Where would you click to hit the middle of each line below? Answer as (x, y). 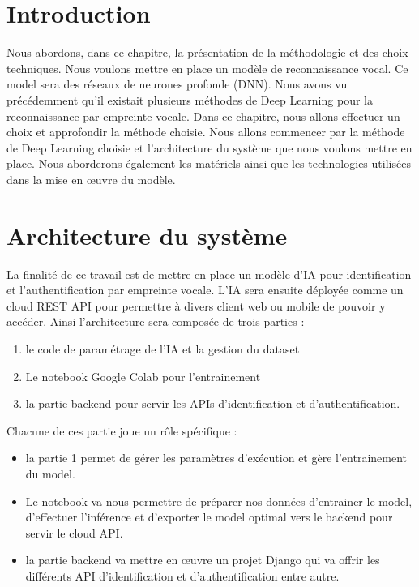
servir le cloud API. (74, 532)
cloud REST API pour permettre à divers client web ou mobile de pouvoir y (196, 305)
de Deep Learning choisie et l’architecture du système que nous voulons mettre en (209, 147)
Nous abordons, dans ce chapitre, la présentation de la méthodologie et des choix (207, 52)
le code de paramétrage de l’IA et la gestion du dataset (162, 348)
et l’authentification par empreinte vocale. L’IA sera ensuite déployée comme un (205, 290)
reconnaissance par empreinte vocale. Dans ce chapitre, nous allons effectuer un (203, 116)
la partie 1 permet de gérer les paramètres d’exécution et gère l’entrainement (216, 458)
